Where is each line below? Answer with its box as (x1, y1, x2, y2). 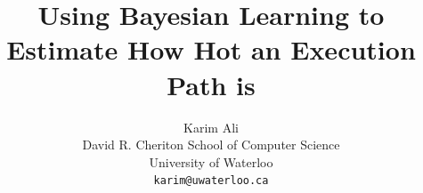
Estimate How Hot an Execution (6, 31, 416, 68)
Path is (167, 66, 256, 102)
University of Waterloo (149, 152, 273, 171)
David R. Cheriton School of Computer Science (82, 135, 340, 154)
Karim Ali (183, 117, 239, 136)
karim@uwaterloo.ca (153, 174, 269, 188)
